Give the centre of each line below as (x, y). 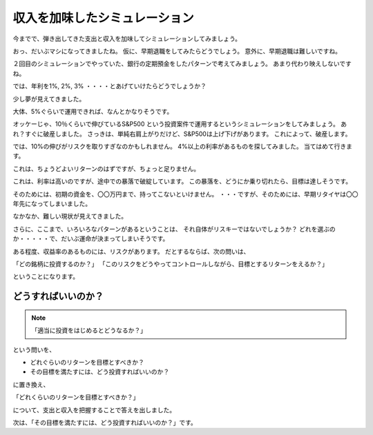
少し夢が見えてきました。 (49, 99)
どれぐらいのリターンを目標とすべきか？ (87, 362)
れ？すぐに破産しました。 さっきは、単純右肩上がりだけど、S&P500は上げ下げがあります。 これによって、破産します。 (182, 134)
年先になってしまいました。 (52, 204)
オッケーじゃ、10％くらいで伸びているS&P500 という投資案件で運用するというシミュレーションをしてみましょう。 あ (180, 124)
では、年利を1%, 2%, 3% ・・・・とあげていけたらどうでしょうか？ (109, 86)
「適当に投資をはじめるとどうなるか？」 (89, 330)
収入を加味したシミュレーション (103, 18)
